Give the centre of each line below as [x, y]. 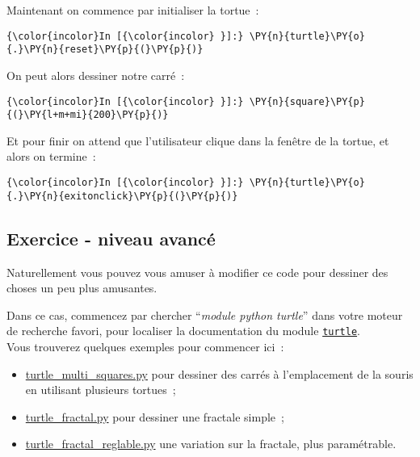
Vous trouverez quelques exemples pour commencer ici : [145, 346]
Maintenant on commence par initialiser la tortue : [133, 10]
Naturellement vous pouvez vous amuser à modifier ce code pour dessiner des [197, 272]
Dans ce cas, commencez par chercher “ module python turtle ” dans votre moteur [205, 314]
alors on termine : [51, 156]
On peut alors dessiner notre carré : [96, 75]
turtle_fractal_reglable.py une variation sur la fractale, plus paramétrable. [211, 444]
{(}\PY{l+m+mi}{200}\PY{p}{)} [88, 115]
